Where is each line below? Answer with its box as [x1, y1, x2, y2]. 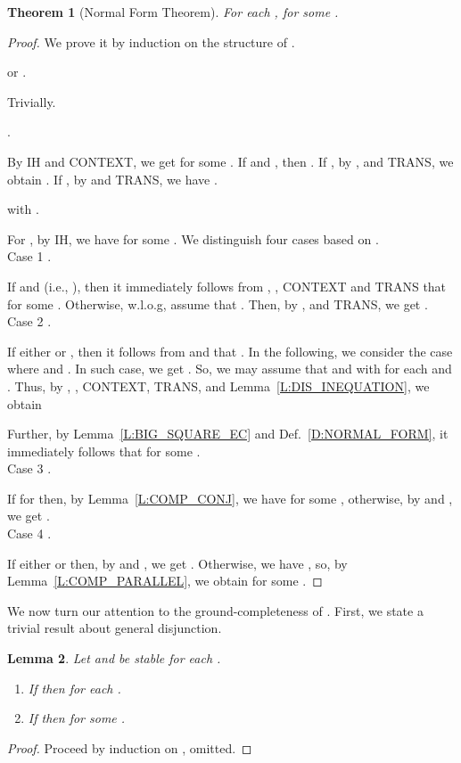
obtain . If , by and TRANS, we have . [7, 169, 218, 188]
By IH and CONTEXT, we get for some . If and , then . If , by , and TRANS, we [7, 152, 454, 170]
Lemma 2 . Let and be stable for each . [7, 649, 221, 668]
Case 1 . [7, 247, 52, 266]
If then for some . [28, 709, 126, 727]
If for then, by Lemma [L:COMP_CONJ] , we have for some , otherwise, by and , [7, 488, 453, 507]
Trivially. [7, 92, 56, 111]
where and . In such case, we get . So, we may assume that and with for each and [7, 359, 452, 378]
